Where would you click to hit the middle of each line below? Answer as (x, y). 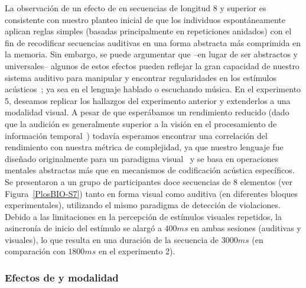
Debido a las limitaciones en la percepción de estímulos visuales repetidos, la (143, 216)
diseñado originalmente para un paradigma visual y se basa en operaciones (142, 158)
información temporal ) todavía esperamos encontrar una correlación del (136, 135)
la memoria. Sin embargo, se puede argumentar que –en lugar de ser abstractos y (151, 54)
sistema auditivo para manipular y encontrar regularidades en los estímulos (141, 77)
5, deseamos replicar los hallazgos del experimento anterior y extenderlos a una (148, 100)
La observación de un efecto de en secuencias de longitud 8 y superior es (136, 8)
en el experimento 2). (137, 251)
